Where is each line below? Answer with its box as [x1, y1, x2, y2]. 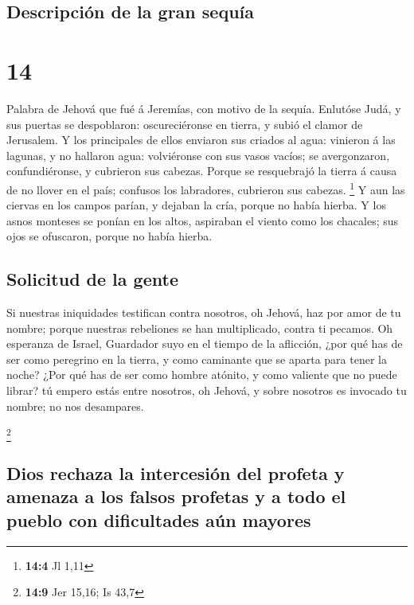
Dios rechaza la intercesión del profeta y [6, 460, 345, 485]
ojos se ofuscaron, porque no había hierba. [6, 228, 213, 244]
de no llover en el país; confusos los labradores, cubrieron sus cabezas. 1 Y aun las [6, 178, 405, 197]
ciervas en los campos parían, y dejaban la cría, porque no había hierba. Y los [6, 197, 386, 213]
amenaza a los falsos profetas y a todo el [6, 484, 346, 509]
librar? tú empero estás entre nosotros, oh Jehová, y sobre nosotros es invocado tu [6, 382, 407, 399]
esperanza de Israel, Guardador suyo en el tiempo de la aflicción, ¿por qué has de [6, 335, 403, 352]
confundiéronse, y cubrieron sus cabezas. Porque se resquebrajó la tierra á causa [6, 162, 397, 179]
